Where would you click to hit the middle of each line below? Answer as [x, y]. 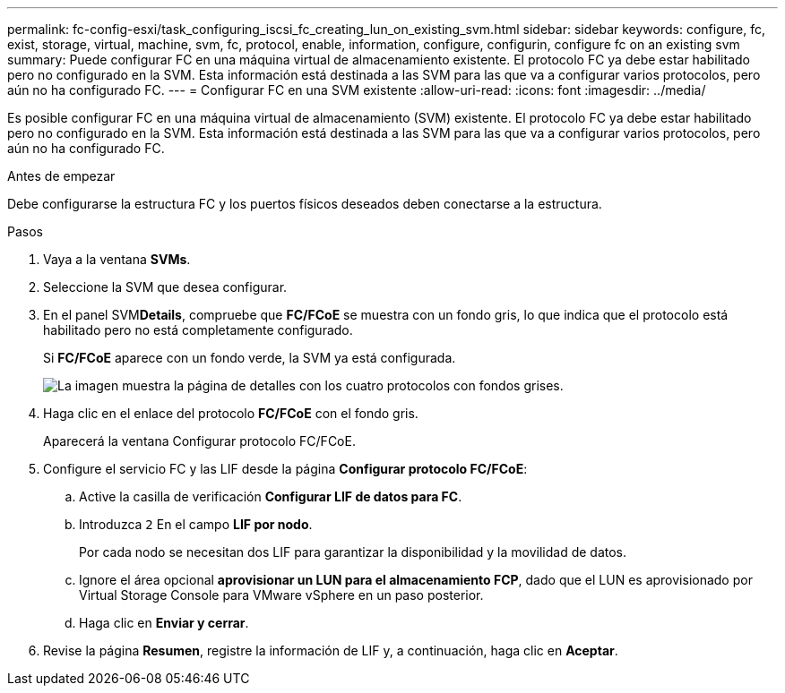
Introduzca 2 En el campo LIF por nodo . [196, 524]
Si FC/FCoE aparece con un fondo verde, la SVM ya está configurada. [250, 358]
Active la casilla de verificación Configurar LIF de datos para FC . [271, 496]
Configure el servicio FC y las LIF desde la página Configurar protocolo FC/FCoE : [285, 469]
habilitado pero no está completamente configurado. [198, 330]
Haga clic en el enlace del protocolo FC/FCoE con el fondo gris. [231, 413]
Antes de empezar [61, 176]
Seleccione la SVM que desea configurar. [165, 287]
